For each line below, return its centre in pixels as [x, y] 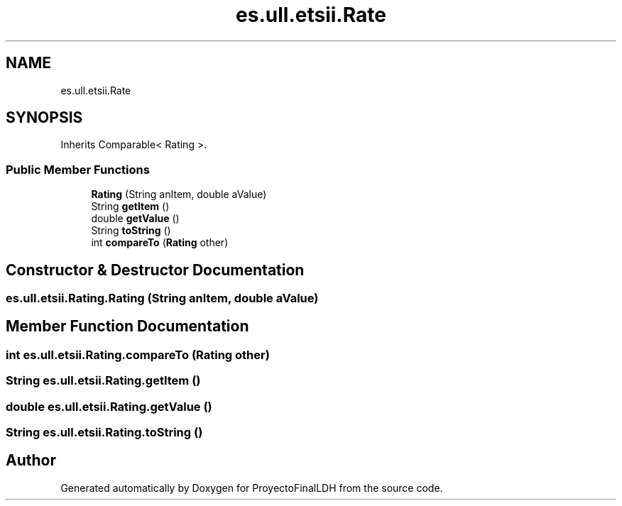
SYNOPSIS [44, 118]
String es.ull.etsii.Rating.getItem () [103, 381]
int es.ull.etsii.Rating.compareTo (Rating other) [138, 354]
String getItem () [130, 207]
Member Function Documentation [127, 326]
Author [31, 461]
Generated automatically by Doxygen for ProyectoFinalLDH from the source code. [252, 488]
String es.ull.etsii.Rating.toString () [104, 432]
